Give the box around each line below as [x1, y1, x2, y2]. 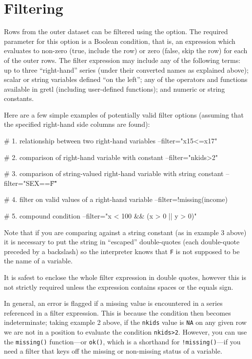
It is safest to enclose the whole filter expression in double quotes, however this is [4, 272, 246, 282]
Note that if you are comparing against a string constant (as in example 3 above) [4, 227, 247, 237]
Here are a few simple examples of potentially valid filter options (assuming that [4, 109, 244, 120]
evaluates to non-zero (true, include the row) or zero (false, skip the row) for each [4, 45, 248, 56]
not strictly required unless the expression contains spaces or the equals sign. [4, 281, 233, 292]
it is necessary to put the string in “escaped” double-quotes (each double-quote [4, 237, 240, 247]
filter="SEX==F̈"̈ [4, 178, 57, 188]
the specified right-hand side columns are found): [4, 119, 150, 129]
